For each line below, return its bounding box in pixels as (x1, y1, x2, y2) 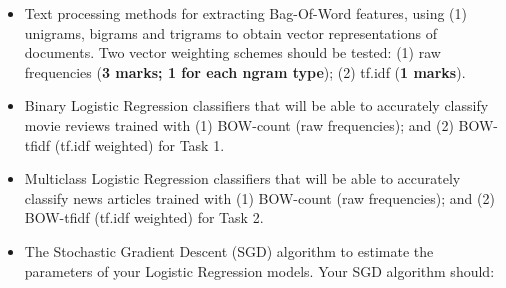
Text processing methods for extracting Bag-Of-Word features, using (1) (24, 3, 467, 23)
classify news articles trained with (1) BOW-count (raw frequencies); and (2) (24, 187, 495, 208)
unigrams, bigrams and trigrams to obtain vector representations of (24, 22, 437, 43)
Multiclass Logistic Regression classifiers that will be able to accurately (24, 168, 461, 189)
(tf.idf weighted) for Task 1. (54, 134, 225, 155)
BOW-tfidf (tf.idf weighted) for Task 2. (24, 207, 264, 228)
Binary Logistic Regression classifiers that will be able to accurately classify (24, 95, 489, 116)
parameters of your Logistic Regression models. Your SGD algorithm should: (24, 260, 495, 281)
